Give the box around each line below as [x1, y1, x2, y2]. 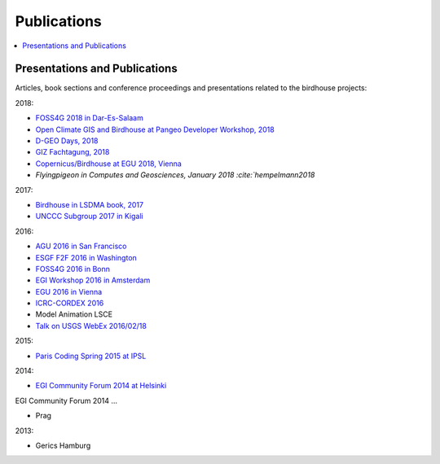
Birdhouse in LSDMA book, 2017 [35, 199, 144, 209]
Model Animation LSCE [35, 309, 113, 319]
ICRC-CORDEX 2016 [35, 298, 104, 309]
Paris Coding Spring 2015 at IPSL [35, 351, 147, 361]
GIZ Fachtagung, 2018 [35, 147, 110, 157]
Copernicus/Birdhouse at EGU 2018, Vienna [35, 159, 183, 169]
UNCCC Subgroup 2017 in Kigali [35, 212, 143, 221]
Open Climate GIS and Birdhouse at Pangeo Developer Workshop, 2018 [35, 125, 275, 134]
